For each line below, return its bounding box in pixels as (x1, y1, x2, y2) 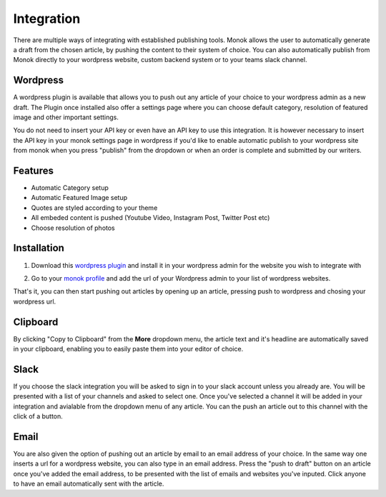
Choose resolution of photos (31, 224, 115, 232)
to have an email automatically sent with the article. (13, 479, 164, 488)
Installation (13, 242, 64, 254)
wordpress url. (13, 297, 56, 306)
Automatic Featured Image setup (31, 194, 128, 202)
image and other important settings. (13, 113, 119, 121)
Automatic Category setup (31, 184, 109, 192)
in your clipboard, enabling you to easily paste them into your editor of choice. (13, 345, 244, 353)
